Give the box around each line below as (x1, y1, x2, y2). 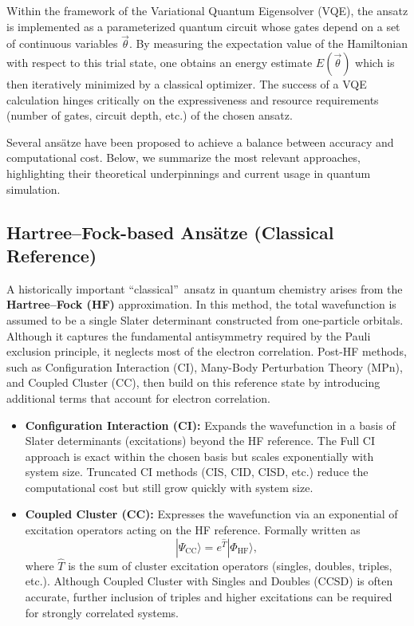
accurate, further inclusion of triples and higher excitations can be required (25, 589, 392, 605)
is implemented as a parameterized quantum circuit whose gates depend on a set (6, 18, 400, 34)
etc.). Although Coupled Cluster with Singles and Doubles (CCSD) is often (25, 573, 393, 589)
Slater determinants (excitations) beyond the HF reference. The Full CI (25, 432, 375, 449)
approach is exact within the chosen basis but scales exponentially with (25, 447, 374, 464)
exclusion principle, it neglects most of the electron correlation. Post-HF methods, (6, 343, 407, 360)
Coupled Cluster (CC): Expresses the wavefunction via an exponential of (25, 506, 398, 522)
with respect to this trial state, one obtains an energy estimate (6, 54, 313, 70)
